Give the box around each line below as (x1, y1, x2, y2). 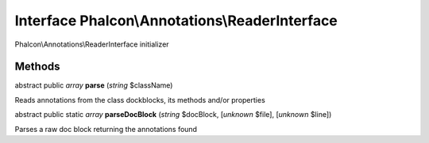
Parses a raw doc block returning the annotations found (14, 124, 198, 134)
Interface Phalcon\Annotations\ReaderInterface (14, 12, 338, 29)
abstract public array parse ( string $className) (14, 81, 173, 90)
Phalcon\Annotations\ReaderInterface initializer (14, 40, 170, 49)
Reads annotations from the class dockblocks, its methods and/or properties (14, 95, 265, 104)
